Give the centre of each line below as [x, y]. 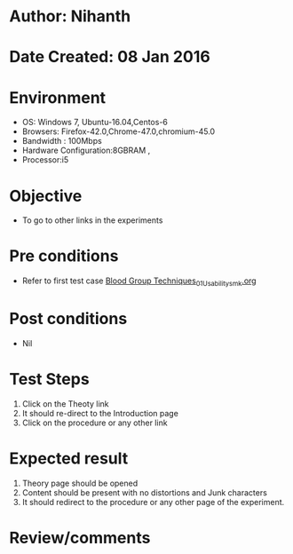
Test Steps [50, 380]
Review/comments [80, 538]
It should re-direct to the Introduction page [100, 413]
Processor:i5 [45, 160]
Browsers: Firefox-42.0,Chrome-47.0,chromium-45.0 [119, 131]
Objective [46, 196]
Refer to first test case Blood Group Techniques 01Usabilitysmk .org [139, 281]
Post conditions [68, 319]
